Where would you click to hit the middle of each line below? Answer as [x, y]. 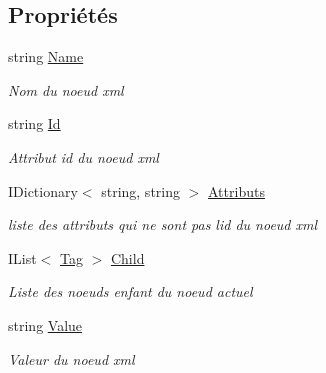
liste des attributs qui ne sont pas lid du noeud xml [163, 224]
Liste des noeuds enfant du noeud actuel [130, 291]
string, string [140, 190]
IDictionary [43, 190]
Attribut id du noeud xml [83, 156]
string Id [34, 123]
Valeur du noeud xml [71, 358]
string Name [46, 56]
